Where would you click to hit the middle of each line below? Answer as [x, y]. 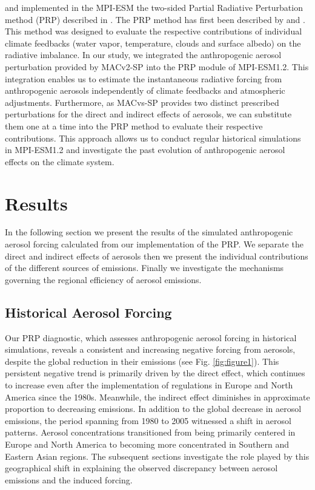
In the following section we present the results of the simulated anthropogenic [149, 232]
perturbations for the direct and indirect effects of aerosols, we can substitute [148, 114]
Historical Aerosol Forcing [88, 312]
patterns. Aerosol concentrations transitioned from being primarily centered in [150, 432]
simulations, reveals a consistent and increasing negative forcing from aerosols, [150, 349]
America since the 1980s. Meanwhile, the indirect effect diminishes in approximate [157, 397]
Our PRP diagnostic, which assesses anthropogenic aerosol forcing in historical [151, 337]
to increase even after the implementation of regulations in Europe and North [149, 384]
